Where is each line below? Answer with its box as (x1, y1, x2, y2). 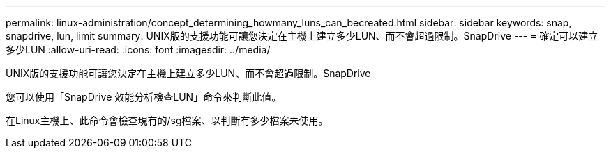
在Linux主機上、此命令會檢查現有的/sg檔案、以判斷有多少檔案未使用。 (6, 114, 329, 126)
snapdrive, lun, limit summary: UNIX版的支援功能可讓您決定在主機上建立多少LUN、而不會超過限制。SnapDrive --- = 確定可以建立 (6, 30, 598, 42)
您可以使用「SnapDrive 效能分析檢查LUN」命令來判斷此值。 (6, 91, 282, 103)
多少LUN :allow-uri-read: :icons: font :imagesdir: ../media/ (6, 44, 271, 55)
